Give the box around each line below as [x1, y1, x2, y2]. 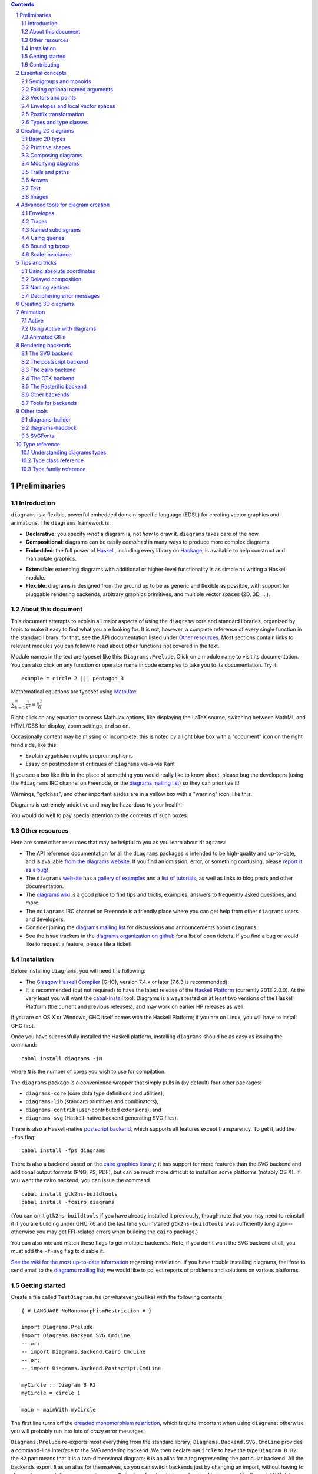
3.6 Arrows [21, 177, 48, 184]
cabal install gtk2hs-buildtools [21, 1190, 118, 1197]
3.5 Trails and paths [21, 168, 69, 175]
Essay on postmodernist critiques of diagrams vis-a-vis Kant [25, 761, 175, 768]
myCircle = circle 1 [21, 1390, 81, 1397]
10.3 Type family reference [21, 465, 86, 472]
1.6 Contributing [21, 61, 60, 68]
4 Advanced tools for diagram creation [16, 201, 110, 209]
